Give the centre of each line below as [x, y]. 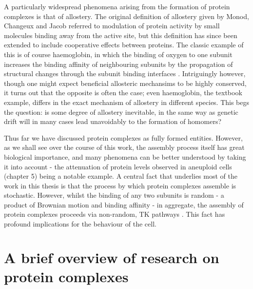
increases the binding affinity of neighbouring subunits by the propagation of [118, 64]
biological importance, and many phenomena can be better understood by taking [125, 156]
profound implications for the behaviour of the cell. [80, 224]
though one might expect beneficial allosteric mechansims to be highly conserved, [125, 83]
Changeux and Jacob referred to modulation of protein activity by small [112, 26]
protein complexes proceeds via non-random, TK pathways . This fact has [115, 214]
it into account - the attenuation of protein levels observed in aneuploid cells [118, 166]
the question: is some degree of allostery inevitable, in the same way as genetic [121, 112]
